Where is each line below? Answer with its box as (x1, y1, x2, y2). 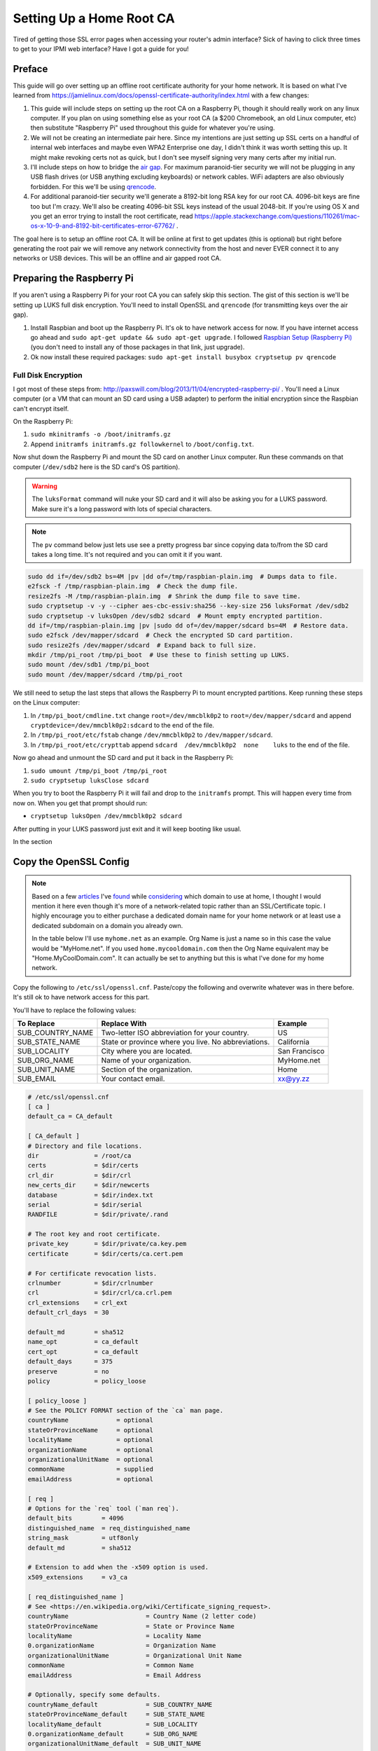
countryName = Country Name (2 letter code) (27, 1612, 257, 1621)
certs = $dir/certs (27, 1161, 139, 1170)
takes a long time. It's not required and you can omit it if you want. (31, 550, 223, 558)
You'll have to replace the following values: (13, 1006, 136, 1014)
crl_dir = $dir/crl (27, 1171, 132, 1179)
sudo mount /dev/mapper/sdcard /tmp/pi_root (27, 670, 183, 679)
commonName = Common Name (27, 1661, 194, 1670)
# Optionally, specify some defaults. (27, 1691, 161, 1698)
